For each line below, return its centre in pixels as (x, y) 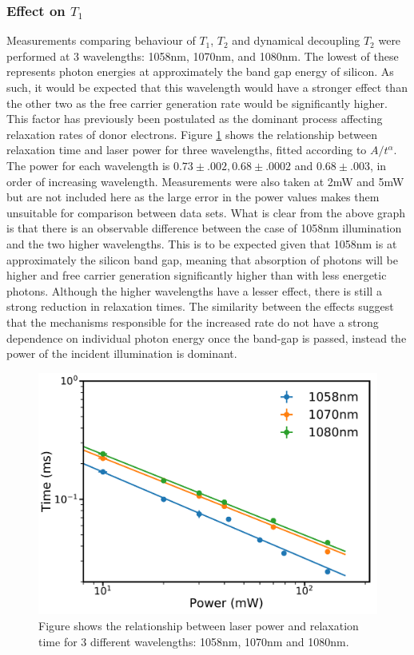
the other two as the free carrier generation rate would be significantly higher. (197, 103)
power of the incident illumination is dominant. (122, 353)
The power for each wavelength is (88, 165)
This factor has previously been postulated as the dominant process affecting (195, 119)
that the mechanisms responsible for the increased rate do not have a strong (193, 322)
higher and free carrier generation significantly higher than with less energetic (197, 275)
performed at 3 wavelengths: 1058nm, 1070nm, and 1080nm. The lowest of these (203, 56)
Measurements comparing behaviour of (101, 40)
